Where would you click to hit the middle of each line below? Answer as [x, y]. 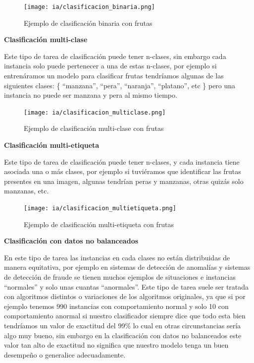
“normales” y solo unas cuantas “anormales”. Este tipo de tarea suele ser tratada [127, 286]
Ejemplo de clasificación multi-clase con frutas [94, 128]
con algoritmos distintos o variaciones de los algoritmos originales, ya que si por [125, 296]
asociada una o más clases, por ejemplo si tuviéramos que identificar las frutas [123, 171]
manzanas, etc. [26, 191]
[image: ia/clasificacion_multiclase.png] [95, 112]
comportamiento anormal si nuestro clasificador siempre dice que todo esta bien [125, 316]
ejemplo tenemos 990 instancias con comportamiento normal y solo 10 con [116, 306]
